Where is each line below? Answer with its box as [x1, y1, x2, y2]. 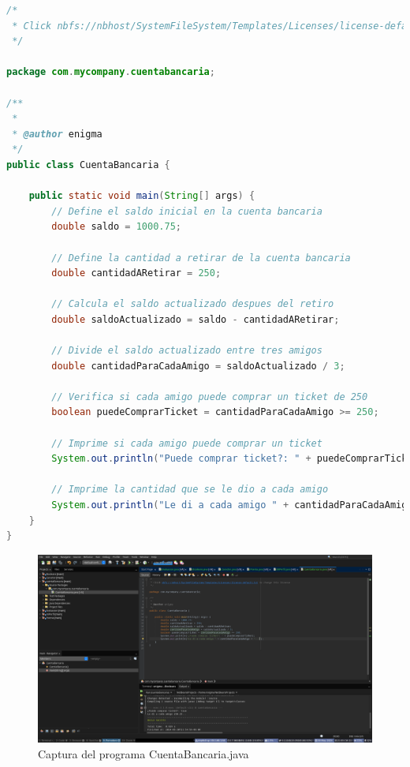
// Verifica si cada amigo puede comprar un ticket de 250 [51, 391, 368, 402]
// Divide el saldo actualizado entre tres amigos [51, 345, 322, 357]
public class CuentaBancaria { [6, 159, 170, 170]
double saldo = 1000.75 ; [51, 221, 181, 233]
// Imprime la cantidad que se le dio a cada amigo [51, 484, 329, 496]
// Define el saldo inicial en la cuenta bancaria [51, 205, 322, 217]
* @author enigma [12, 128, 102, 140]
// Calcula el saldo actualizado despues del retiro [51, 298, 334, 310]
